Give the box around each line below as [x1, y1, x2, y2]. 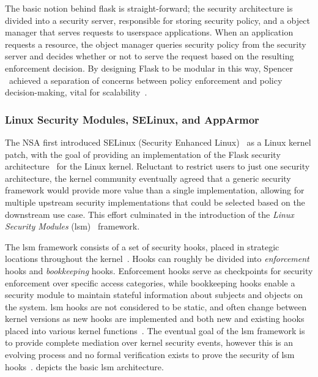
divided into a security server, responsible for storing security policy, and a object [5, 13, 310, 26]
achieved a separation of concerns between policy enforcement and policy [9, 73, 283, 86]
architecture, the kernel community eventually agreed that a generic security [5, 171, 291, 184]
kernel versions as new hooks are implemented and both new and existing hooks [5, 312, 305, 325]
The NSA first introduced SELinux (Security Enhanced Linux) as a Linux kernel [5, 135, 311, 148]
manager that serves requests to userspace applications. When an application [5, 26, 294, 39]
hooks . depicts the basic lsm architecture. [5, 360, 164, 373]
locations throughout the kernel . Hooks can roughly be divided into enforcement [5, 252, 309, 265]
